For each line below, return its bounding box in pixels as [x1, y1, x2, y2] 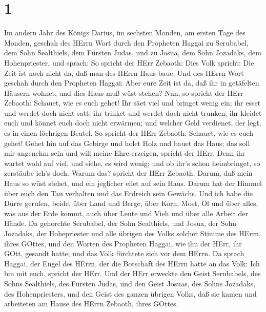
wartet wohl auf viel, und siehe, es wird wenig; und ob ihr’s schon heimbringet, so [4, 157, 260, 168]
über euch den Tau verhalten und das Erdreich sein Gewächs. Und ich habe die [4, 188, 253, 198]
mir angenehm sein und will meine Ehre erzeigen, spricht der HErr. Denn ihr [4, 148, 245, 158]
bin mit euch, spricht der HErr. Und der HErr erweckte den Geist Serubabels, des [4, 268, 261, 279]
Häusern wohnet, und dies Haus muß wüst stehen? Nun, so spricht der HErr [4, 87, 243, 98]
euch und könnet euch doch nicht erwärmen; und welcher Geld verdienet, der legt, [4, 117, 261, 128]
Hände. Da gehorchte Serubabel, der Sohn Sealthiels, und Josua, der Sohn [4, 218, 237, 228]
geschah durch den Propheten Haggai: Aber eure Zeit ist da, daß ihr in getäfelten [4, 77, 259, 88]
